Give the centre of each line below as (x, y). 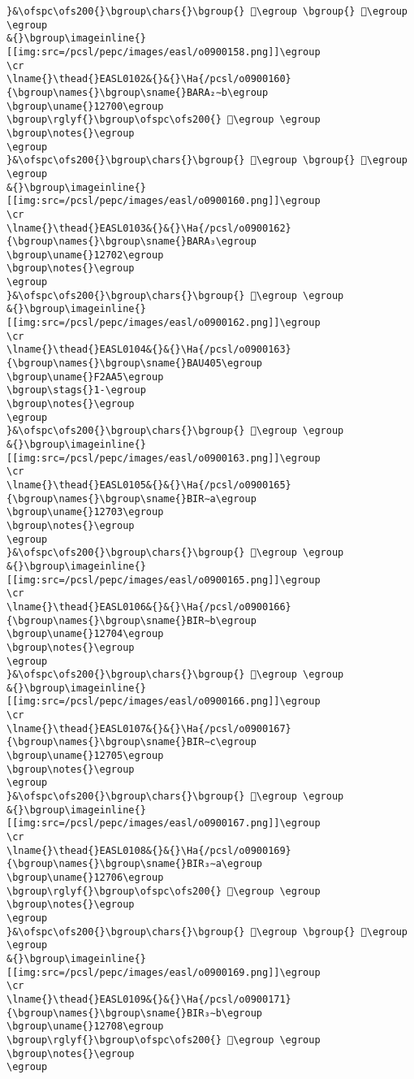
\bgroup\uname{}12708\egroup (85, 1027)
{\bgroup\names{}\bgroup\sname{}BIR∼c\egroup (132, 742)
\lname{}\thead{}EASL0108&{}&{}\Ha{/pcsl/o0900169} (149, 850)
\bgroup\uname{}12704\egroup (85, 634)
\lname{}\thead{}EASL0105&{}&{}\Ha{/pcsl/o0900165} (149, 485)
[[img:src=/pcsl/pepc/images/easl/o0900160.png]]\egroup (164, 201)
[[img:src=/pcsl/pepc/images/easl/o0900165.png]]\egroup (164, 580)
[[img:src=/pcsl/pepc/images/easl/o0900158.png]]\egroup (164, 52)
